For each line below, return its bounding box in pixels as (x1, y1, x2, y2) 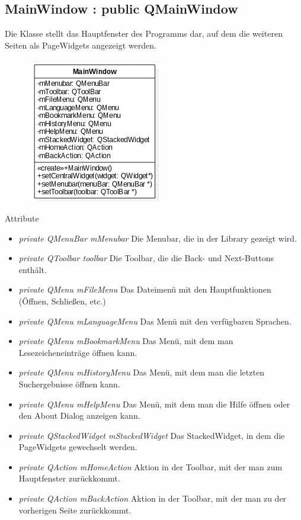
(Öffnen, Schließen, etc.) (18, 294, 106, 307)
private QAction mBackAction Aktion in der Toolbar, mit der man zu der (18, 492, 287, 505)
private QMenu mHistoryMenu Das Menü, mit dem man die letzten (18, 366, 264, 378)
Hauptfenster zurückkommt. (18, 472, 120, 484)
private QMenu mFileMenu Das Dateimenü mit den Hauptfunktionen (18, 283, 271, 296)
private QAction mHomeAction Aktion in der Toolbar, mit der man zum (18, 460, 283, 473)
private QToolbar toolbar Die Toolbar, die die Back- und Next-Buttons (18, 252, 274, 264)
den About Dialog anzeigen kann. (18, 409, 140, 422)
